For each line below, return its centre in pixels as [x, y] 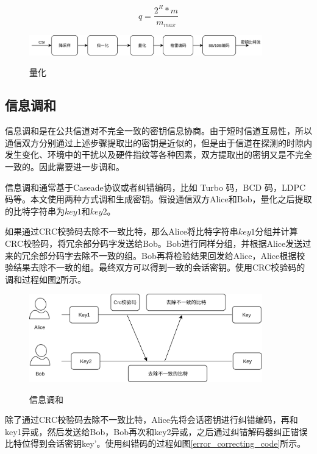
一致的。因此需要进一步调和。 [65, 166]
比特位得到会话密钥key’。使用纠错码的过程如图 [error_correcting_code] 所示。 [155, 443]
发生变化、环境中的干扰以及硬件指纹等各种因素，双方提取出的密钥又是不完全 [158, 154]
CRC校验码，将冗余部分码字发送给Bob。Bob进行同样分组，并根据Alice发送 [154, 243]
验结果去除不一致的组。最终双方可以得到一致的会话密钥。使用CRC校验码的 [155, 267]
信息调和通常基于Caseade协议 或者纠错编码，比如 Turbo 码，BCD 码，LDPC [155, 187]
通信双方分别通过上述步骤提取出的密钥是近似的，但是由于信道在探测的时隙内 [158, 142]
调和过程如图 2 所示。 [45, 279]
